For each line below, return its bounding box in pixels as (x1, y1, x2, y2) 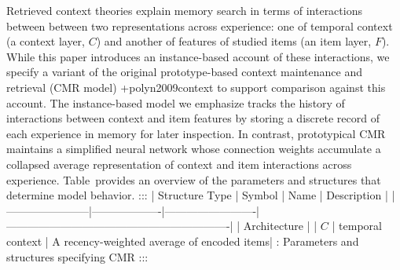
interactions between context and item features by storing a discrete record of (6, 110, 380, 126)
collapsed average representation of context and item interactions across (6, 155, 352, 172)
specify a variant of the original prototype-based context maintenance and (6, 64, 362, 80)
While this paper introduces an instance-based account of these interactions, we (6, 48, 390, 64)
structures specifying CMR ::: (6, 248, 149, 265)
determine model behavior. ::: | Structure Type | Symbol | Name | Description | (6, 187, 388, 203)
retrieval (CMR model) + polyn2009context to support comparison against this (6, 78, 386, 95)
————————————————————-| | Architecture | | (6, 217, 317, 234)
